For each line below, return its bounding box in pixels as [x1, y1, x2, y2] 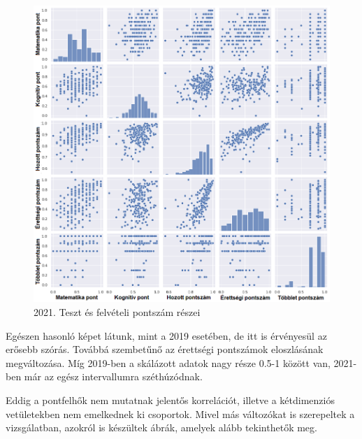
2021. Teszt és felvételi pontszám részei [34, 305, 201, 319]
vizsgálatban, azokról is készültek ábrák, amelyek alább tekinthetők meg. [6, 420, 317, 435]
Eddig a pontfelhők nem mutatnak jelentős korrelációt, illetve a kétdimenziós [6, 393, 335, 408]
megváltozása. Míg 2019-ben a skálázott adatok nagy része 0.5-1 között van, [6, 355, 331, 370]
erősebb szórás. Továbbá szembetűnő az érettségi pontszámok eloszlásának [6, 342, 324, 357]
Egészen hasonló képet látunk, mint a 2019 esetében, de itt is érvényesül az [6, 328, 327, 343]
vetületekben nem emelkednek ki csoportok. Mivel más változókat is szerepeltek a [6, 406, 355, 421]
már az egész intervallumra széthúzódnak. [24, 369, 203, 384]
